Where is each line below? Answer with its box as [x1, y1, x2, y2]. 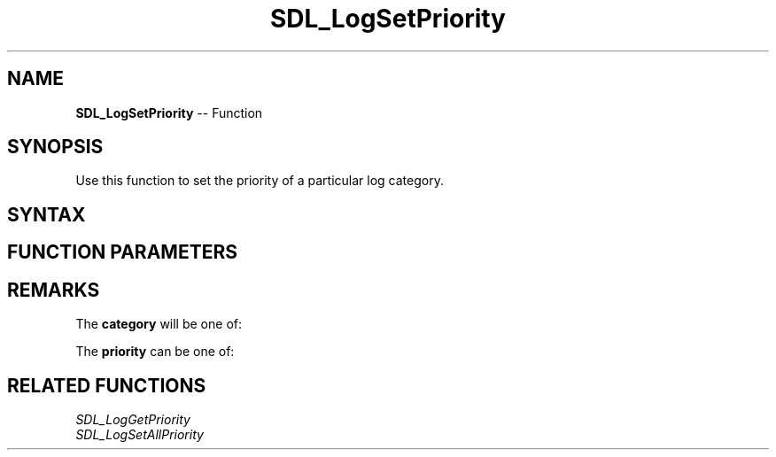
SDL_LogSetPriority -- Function [75, 105, 263, 120]
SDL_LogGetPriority [75, 411, 190, 427]
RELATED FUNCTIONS [7, 374, 206, 397]
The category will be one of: [75, 316, 242, 332]
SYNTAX [7, 203, 86, 226]
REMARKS [7, 278, 100, 301]
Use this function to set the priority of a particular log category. [75, 173, 444, 189]
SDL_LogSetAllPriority [75, 426, 204, 442]
